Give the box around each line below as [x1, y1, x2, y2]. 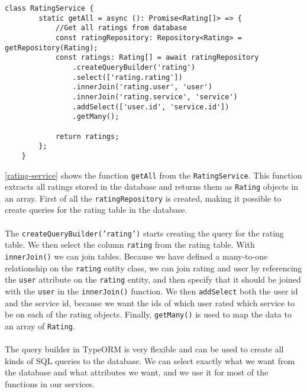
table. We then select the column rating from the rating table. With [5, 238, 255, 251]
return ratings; [55, 132, 119, 141]
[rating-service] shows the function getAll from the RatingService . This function [5, 169, 302, 181]
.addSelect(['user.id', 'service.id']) [72, 102, 230, 111]
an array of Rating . [5, 319, 75, 332]
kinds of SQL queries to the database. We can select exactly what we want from [5, 354, 295, 367]
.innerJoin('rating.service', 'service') [72, 92, 238, 101]
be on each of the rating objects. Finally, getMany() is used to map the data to [5, 308, 292, 320]
